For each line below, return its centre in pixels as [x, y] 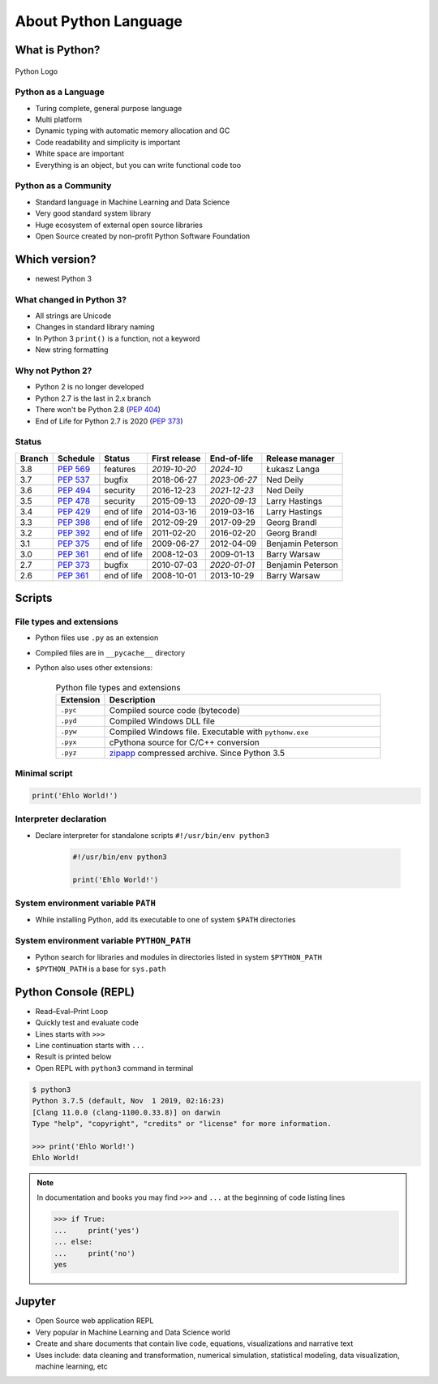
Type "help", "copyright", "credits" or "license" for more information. [182, 1123]
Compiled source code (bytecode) [175, 710]
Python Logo [36, 71]
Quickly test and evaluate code [87, 1023]
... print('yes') [97, 1230]
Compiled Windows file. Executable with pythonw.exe [209, 732]
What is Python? [58, 50]
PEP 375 [73, 544]
